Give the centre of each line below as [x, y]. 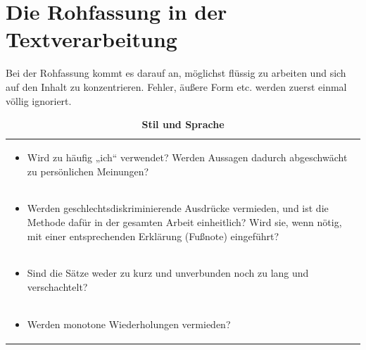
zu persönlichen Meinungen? [88, 171]
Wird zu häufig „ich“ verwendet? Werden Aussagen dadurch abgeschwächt [187, 157]
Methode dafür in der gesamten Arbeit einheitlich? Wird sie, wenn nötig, [184, 221]
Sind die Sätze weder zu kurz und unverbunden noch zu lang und [168, 273]
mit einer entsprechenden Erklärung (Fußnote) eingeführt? [153, 236]
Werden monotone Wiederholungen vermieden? [129, 324]
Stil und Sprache [183, 124]
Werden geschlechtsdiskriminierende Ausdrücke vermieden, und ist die [178, 208]
